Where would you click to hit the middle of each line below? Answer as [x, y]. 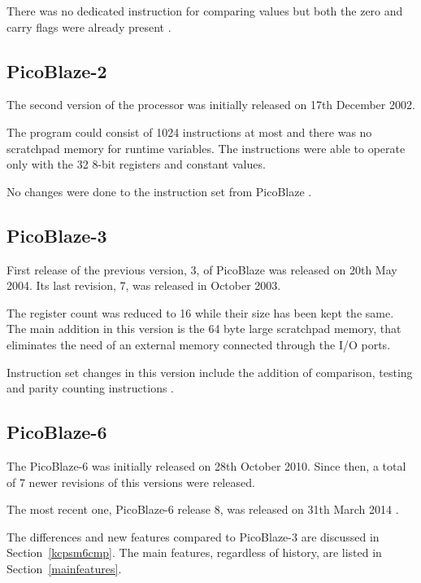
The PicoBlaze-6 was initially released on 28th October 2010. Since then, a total [206, 465]
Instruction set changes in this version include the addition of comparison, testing [210, 372]
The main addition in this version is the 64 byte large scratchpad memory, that [204, 329]
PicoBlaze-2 [57, 70]
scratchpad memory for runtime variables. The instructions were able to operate [206, 148]
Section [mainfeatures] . [64, 568]
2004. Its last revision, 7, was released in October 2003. [144, 285]
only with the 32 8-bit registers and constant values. [136, 164]
